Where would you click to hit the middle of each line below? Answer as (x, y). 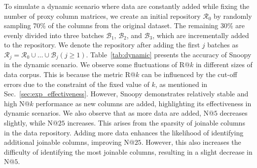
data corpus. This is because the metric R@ (70, 74)
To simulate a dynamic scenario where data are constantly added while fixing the (127, 6)
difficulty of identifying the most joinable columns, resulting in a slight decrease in (128, 151)
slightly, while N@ (31, 122)
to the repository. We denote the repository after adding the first (102, 45)
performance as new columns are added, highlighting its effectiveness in (144, 103)
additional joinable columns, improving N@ (69, 142)
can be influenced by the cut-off (189, 74)
